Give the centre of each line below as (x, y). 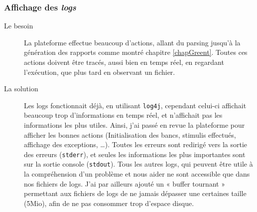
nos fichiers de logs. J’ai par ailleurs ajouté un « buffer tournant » (125, 183)
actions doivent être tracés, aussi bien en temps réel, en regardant (124, 62)
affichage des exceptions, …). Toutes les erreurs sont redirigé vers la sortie (136, 144)
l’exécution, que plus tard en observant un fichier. (100, 72)
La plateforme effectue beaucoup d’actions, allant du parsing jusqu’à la (132, 42)
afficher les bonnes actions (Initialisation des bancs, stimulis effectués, (130, 134)
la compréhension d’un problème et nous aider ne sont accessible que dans (137, 174)
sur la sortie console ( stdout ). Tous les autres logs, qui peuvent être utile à (138, 164)
